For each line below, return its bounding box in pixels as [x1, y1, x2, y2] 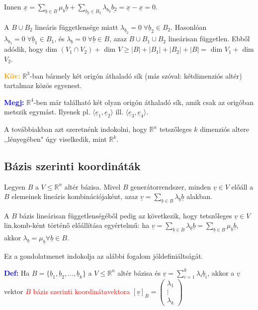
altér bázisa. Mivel [64, 181, 121, 192]
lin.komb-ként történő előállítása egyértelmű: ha [4, 220, 150, 230]
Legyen [4, 181, 25, 192]
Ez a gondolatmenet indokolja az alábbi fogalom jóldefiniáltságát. [4, 251, 203, 261]
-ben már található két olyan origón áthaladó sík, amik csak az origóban [33, 97, 254, 107]
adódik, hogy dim [4, 44, 57, 54]
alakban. [186, 191, 212, 202]
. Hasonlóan [171, 21, 207, 32]
